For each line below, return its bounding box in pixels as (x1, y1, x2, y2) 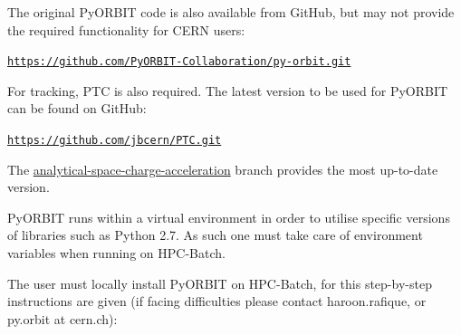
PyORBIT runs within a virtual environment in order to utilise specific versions (7, 207, 450, 226)
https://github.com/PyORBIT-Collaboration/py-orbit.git (7, 55, 351, 69)
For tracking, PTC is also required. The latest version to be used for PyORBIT (7, 81, 448, 100)
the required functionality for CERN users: (7, 20, 245, 39)
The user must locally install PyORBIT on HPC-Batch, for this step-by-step (7, 273, 432, 292)
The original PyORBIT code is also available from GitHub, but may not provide (7, 3, 455, 21)
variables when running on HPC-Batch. (7, 244, 226, 263)
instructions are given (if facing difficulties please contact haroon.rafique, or (7, 292, 427, 311)
